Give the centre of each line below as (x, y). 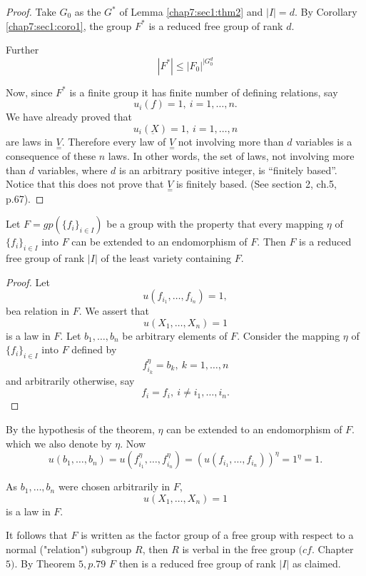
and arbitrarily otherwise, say (70, 380)
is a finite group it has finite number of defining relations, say (204, 92)
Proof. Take (31, 11)
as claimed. (316, 563)
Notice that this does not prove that (85, 184)
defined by (94, 349)
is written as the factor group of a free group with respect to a (217, 535)
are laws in (29, 142)
